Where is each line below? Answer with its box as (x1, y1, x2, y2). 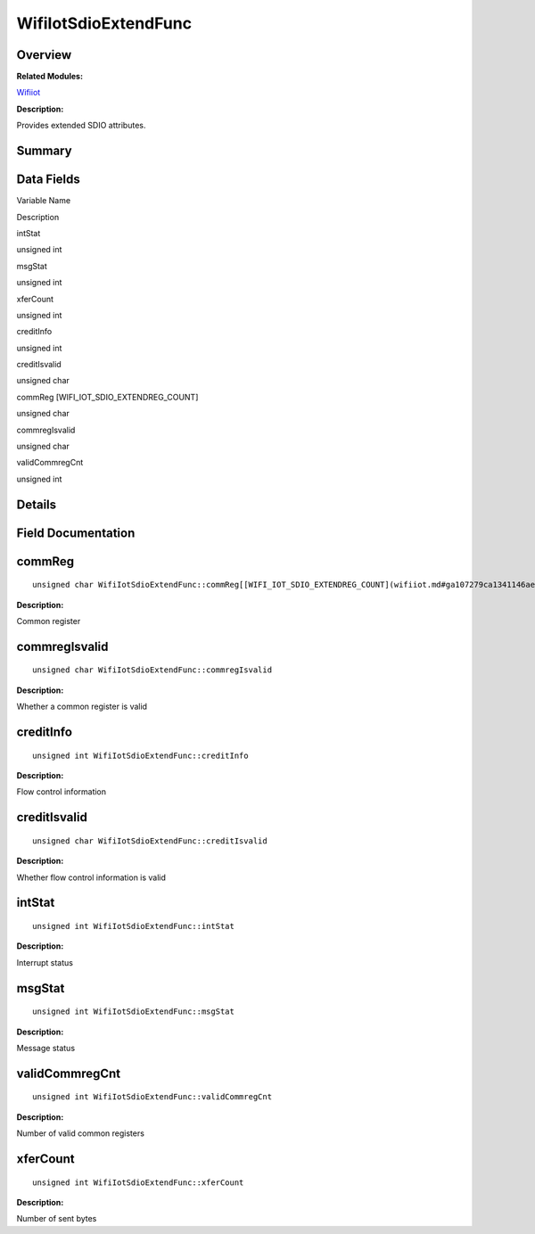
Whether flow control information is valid (16, 872, 167, 883)
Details (16, 497, 57, 512)
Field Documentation (16, 525, 136, 540)
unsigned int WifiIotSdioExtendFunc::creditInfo (32, 750, 249, 761)
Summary (16, 144, 72, 159)
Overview (16, 47, 72, 62)
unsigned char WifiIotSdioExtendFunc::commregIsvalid (32, 665, 272, 675)
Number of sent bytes (16, 1213, 97, 1224)
